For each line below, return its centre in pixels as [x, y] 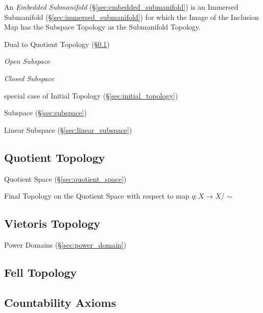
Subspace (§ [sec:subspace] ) [45, 113]
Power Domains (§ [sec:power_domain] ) [65, 244]
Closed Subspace [29, 78]
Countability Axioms [60, 302]
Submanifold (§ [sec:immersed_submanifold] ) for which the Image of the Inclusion [131, 17]
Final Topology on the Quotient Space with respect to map [97, 196]
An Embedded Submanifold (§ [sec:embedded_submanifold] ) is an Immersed [121, 7]
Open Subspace [27, 61]
